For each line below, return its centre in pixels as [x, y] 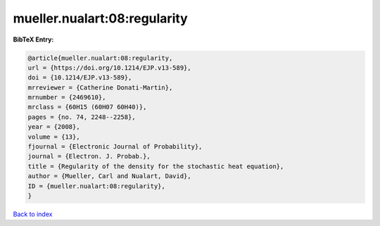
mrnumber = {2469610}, [67, 98]
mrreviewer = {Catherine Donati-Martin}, [100, 87]
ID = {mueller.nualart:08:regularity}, [96, 186]
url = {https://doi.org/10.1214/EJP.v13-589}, [109, 68]
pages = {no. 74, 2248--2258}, [82, 117]
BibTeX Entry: [33, 39]
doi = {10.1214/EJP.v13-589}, [80, 78]
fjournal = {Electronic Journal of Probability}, [115, 147]
